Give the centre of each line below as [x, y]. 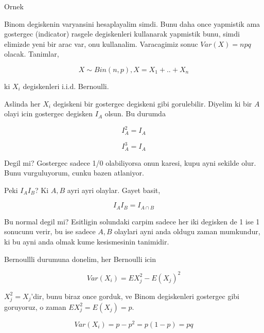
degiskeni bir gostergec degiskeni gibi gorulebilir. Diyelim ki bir [153, 103]
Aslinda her [22, 103]
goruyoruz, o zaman [35, 306]
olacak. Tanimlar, [32, 54]
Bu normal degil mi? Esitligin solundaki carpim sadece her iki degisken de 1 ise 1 [132, 221]
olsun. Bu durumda [135, 113]
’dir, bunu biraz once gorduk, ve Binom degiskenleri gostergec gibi [135, 296]
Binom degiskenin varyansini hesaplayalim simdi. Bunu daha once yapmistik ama [132, 23]
